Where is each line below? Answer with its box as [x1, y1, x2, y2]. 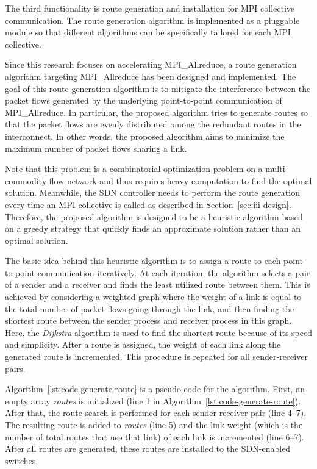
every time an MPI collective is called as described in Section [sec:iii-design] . [5, 198, 291, 210]
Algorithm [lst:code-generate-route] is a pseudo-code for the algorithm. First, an [5, 382, 305, 395]
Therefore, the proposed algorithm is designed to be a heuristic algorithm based [5, 210, 303, 223]
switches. [5, 454, 38, 467]
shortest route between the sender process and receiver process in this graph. [5, 314, 292, 327]
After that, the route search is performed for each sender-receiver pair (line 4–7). [5, 406, 307, 419]
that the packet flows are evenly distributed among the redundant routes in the [5, 118, 301, 131]
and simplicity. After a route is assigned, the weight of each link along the [5, 338, 281, 351]
